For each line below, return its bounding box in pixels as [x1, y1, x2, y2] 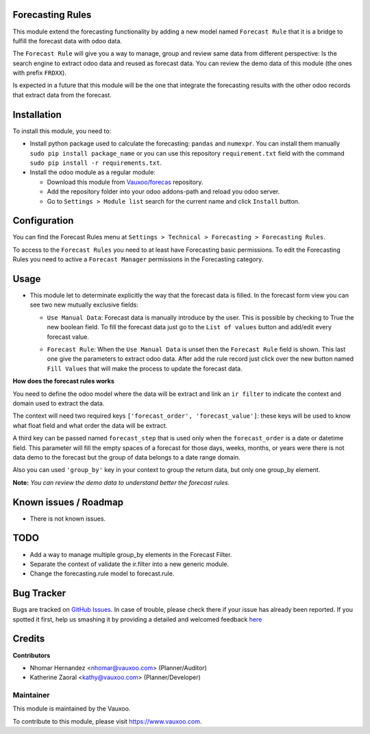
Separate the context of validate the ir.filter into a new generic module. [29, 560, 230, 568]
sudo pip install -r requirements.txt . [29, 158, 162, 167]
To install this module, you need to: [12, 127, 112, 135]
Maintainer [12, 690, 50, 700]
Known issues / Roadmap [12, 496, 123, 508]
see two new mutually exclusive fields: [29, 300, 138, 309]
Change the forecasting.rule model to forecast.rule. [29, 569, 175, 578]
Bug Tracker [12, 587, 66, 600]
